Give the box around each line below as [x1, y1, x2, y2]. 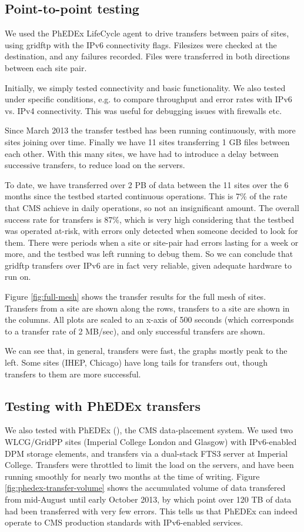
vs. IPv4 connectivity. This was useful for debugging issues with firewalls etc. [5, 104, 282, 116]
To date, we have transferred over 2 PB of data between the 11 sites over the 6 [5, 178, 289, 190]
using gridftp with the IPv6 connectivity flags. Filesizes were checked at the [5, 38, 277, 51]
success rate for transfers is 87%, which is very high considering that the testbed [5, 213, 295, 225]
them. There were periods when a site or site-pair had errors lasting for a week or [5, 236, 299, 248]
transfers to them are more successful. [5, 367, 141, 380]
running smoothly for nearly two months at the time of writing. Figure [5, 470, 260, 482]
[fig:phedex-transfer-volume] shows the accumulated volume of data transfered [5, 481, 286, 494]
